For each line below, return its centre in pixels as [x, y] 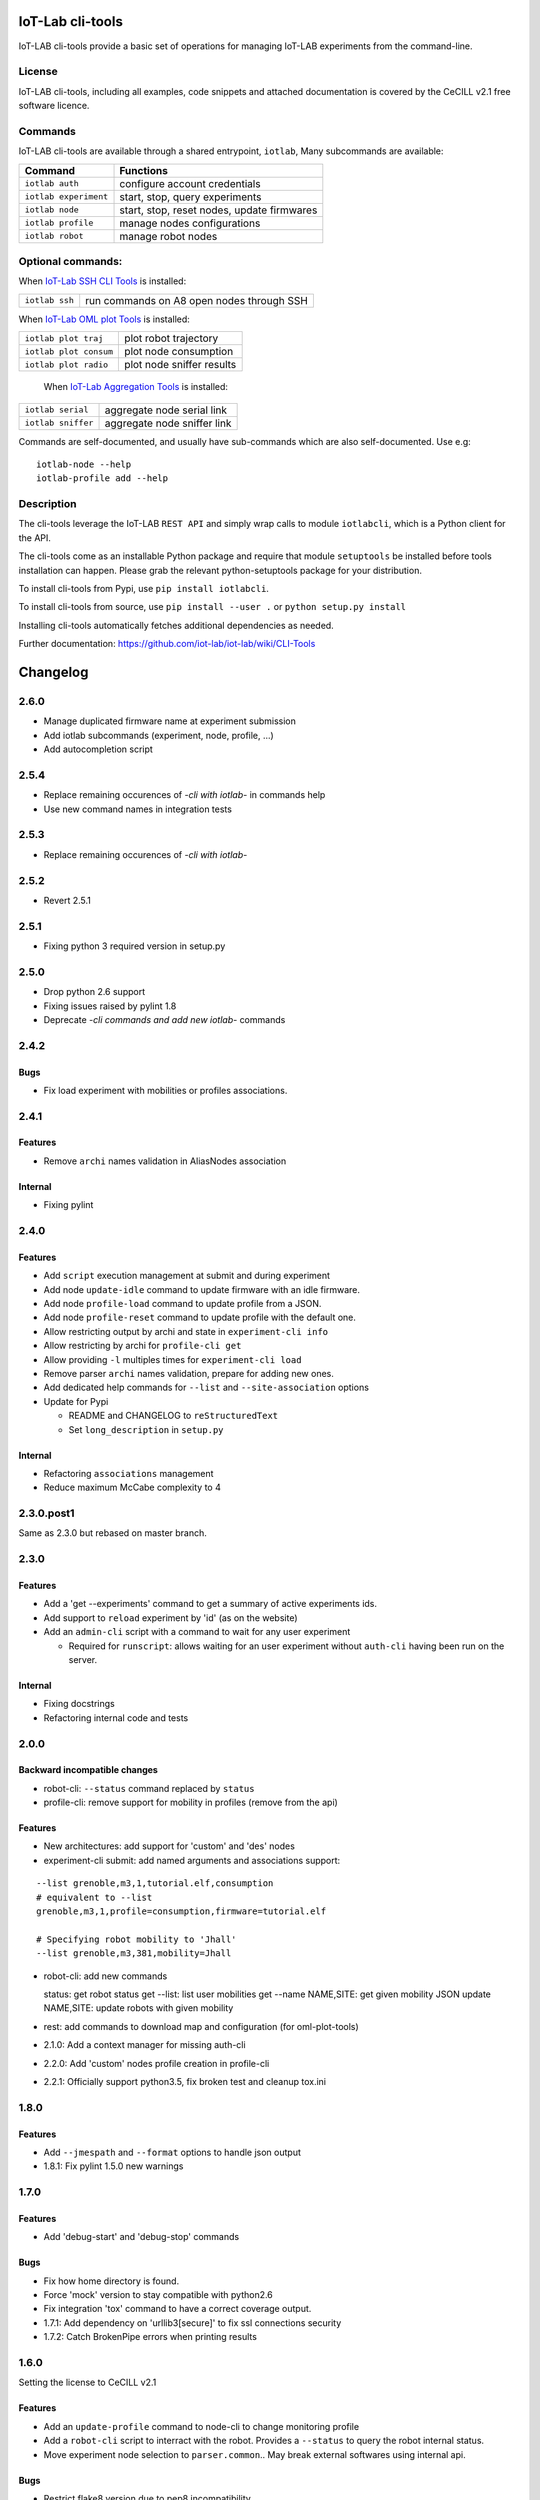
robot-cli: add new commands [105, 1976]
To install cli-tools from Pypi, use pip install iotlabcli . [144, 588]
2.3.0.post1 [46, 1513]
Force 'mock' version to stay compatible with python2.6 [158, 2295]
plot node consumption [179, 352]
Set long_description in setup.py [146, 1429]
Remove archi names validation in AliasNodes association [165, 1161]
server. [83, 1659]
